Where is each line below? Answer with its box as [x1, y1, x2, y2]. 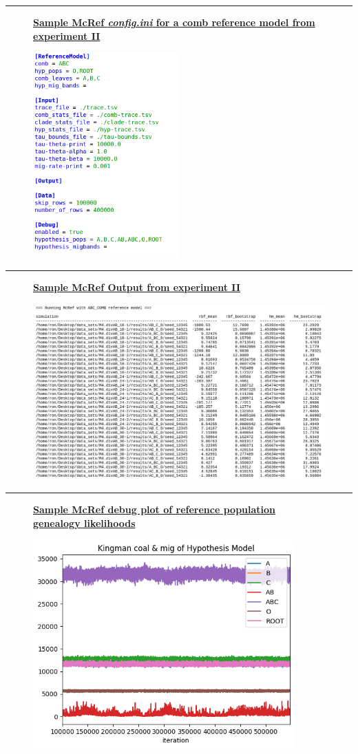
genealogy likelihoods [33, 516, 136, 530]
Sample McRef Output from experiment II [33, 279, 241, 294]
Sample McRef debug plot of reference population [33, 502, 276, 517]
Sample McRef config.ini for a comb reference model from [33, 15, 315, 29]
